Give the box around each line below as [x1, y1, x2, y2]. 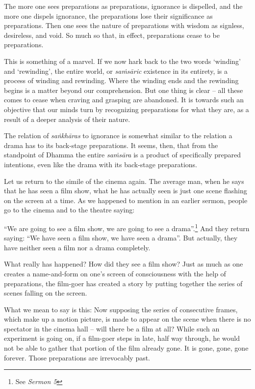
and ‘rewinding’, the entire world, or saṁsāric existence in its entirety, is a [4, 65, 228, 76]
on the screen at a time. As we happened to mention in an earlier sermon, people [4, 195, 248, 205]
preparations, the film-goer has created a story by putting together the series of [4, 278, 243, 288]
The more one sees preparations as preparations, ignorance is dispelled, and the [4, 1, 243, 11]
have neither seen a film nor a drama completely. [4, 242, 151, 252]
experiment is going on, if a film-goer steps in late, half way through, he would [4, 333, 240, 343]
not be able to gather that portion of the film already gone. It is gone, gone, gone [4, 343, 249, 353]
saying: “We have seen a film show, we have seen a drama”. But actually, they [4, 233, 238, 243]
